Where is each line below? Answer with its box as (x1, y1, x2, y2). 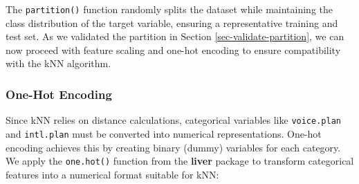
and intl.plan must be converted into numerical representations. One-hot (6, 126, 322, 140)
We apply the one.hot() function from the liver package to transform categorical (6, 154, 354, 168)
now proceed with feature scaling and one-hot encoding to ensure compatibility (6, 42, 341, 57)
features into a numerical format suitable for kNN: (6, 167, 219, 181)
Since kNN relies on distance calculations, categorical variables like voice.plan (6, 113, 341, 127)
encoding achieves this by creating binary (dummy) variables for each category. (6, 140, 341, 154)
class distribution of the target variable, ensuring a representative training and (6, 15, 338, 30)
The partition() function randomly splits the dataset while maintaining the (6, 2, 333, 16)
